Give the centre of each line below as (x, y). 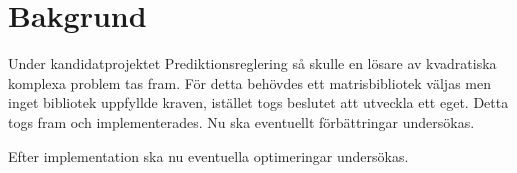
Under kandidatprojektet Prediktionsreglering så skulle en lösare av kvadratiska (252, 63)
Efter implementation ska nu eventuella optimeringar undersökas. (208, 155)
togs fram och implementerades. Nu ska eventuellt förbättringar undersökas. (241, 121)
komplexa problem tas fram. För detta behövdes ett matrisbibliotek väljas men (249, 82)
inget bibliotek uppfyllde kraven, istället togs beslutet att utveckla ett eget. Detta (258, 102)
